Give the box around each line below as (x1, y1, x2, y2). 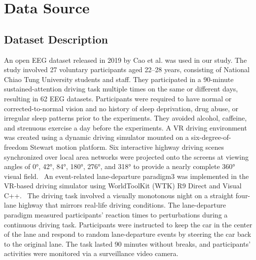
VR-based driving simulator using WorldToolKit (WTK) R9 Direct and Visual (4, 180, 242, 191)
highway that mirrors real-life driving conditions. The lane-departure (18, 200, 226, 210)
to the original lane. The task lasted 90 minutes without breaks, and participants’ (4, 238, 251, 249)
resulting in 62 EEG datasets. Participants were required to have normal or (4, 93, 232, 103)
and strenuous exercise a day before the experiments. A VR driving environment (4, 122, 247, 132)
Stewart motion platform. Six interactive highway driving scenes (30, 141, 224, 152)
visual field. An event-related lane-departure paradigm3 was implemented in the (4, 171, 249, 181)
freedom (4, 141, 28, 152)
